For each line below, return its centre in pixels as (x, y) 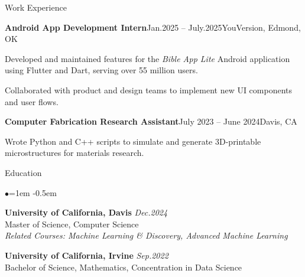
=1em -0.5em (33, 192)
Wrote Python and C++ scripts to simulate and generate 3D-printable (133, 141)
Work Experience (36, 7)
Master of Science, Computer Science (72, 224)
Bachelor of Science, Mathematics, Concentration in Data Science (124, 267)
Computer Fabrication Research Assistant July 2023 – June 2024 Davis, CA (151, 121)
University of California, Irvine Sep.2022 (87, 255)
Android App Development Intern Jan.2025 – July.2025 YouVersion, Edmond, (153, 27)
